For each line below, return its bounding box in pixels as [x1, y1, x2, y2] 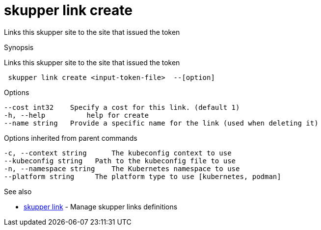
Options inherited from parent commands [4, 133, 137, 142]
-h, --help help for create [4, 111, 149, 119]
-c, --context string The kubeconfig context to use [4, 149, 232, 157]
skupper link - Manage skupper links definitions [24, 202, 178, 211]
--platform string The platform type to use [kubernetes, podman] [4, 172, 281, 180]
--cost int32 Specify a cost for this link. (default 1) [4, 103, 240, 111]
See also [4, 187, 32, 196]
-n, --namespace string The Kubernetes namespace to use [4, 164, 240, 173]
